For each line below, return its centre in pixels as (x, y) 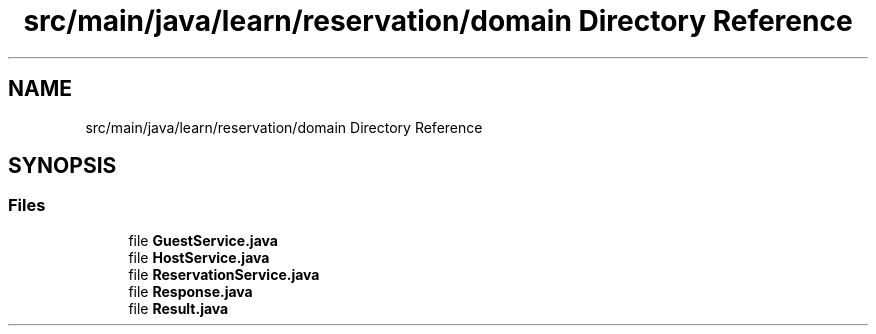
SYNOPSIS (62, 166)
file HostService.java (199, 257)
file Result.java (178, 308)
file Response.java (190, 291)
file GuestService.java (203, 240)
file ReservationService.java (224, 274)
